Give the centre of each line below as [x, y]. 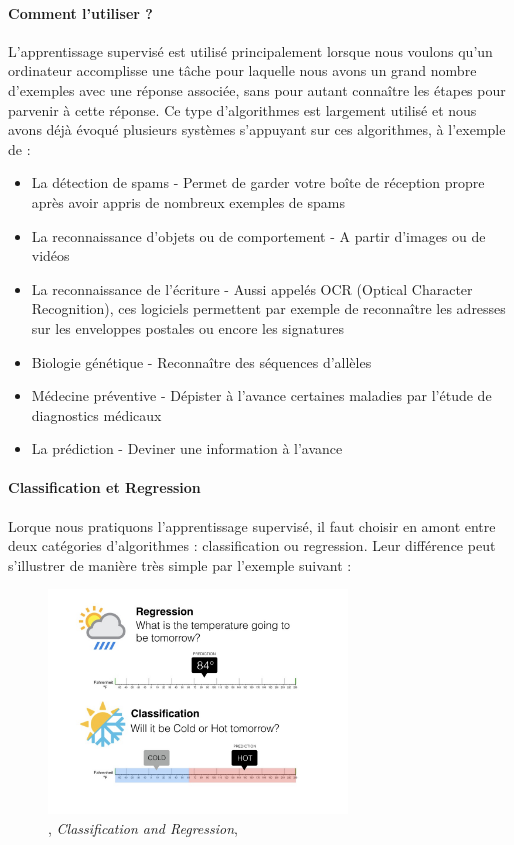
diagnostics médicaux [96, 414]
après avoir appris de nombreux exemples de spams [188, 201]
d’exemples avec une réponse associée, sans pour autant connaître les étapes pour [257, 89]
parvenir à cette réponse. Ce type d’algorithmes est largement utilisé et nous [242, 109]
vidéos [50, 255]
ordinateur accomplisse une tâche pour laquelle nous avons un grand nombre [242, 70]
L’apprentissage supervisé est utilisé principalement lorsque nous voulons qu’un [250, 50]
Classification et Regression [104, 487]
